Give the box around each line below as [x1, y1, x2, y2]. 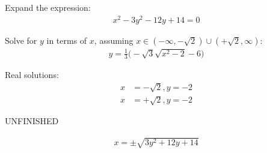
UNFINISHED [5, 115, 59, 127]
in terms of [46, 34, 87, 46]
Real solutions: [5, 68, 59, 81]
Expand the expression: [5, 1, 91, 13]
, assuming [94, 34, 133, 46]
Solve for [5, 34, 37, 46]
